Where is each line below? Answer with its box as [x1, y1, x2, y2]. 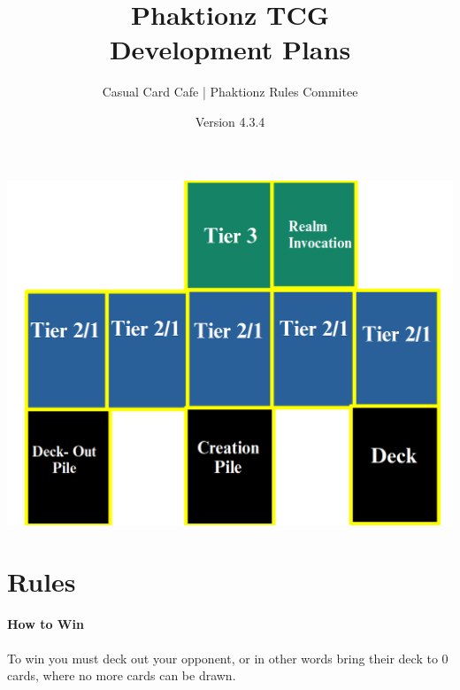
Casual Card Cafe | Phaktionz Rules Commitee [102, 82, 358, 101]
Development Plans [109, 31, 351, 67]
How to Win [7, 615, 84, 633]
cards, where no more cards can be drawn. [7, 666, 236, 685]
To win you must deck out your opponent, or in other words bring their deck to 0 [7, 648, 448, 667]
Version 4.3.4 [195, 112, 265, 130]
